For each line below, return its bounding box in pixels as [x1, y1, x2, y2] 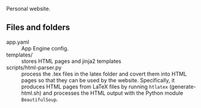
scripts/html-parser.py [6, 64, 62, 71]
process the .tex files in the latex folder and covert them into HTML [21, 70, 187, 77]
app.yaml [6, 38, 29, 46]
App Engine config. [21, 44, 69, 52]
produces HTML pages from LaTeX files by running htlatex [21, 83, 169, 90]
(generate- [169, 83, 196, 90]
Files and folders [6, 22, 70, 32]
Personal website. [6, 5, 51, 12]
